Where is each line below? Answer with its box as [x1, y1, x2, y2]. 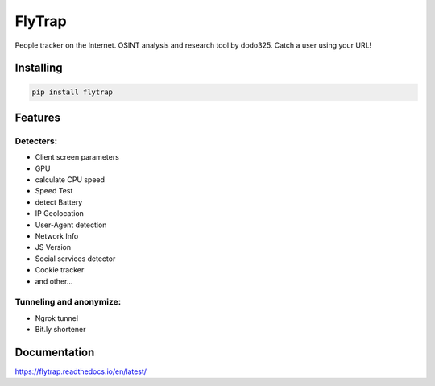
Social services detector [35, 254, 116, 264]
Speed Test [35, 186, 73, 196]
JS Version [35, 243, 72, 252]
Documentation [14, 345, 95, 359]
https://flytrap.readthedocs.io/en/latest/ [14, 367, 147, 376]
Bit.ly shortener [35, 325, 86, 334]
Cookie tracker [35, 265, 85, 275]
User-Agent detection [35, 220, 107, 230]
